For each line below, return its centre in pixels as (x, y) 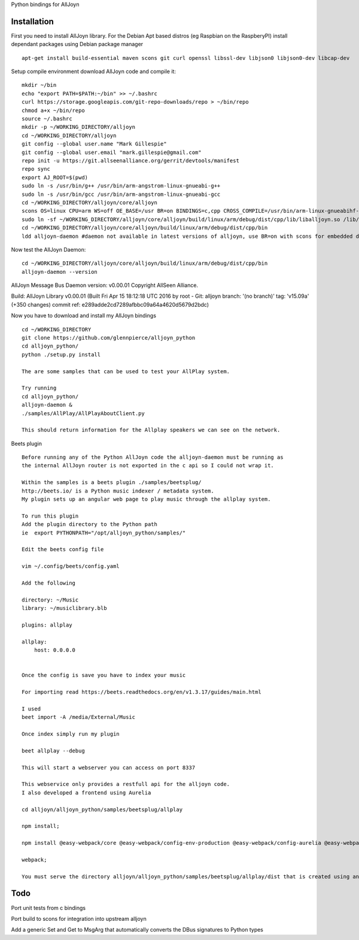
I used (31, 709)
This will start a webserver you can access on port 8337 (109, 767)
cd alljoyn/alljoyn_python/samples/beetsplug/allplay (102, 809)
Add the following (49, 583)
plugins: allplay (47, 625)
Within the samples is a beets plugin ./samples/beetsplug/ (112, 483)
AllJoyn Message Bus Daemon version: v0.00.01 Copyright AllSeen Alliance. (105, 285)
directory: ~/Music (50, 600)
